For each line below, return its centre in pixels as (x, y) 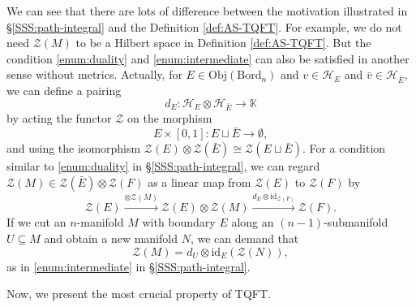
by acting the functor (59, 118)
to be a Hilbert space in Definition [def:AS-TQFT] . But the (223, 43)
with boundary (179, 222)
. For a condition (344, 148)
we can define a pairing (64, 91)
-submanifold (356, 222)
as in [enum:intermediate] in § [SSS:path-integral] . (129, 266)
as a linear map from (199, 182)
